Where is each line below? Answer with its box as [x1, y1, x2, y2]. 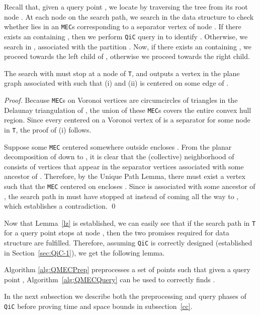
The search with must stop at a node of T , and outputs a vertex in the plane [4, 68, 240, 78]
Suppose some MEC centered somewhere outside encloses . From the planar [4, 141, 232, 152]
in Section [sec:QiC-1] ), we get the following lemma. [4, 247, 165, 258]
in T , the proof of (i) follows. [4, 124, 92, 135]
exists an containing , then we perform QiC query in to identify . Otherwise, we [4, 31, 248, 41]
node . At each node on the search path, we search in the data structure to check [4, 11, 254, 22]
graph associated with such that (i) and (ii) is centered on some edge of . [4, 78, 229, 88]
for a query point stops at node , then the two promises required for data [4, 227, 229, 238]
